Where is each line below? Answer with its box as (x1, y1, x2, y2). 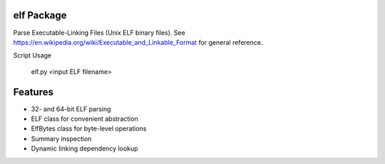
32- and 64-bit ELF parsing (31, 104, 111, 113)
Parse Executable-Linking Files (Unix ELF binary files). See (13, 28, 185, 37)
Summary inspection (31, 134, 92, 143)
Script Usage (13, 51, 52, 60)
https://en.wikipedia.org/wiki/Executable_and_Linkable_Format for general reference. (13, 38, 263, 46)
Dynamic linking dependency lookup (31, 144, 138, 153)
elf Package (13, 9, 67, 21)
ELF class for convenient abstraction (31, 114, 138, 123)
